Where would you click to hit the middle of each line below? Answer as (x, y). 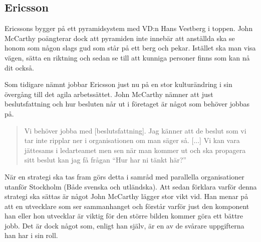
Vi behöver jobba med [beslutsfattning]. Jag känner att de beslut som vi (135, 130)
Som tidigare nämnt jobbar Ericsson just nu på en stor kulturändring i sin (118, 84)
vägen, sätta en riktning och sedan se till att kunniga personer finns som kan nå (127, 57)
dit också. (19, 67)
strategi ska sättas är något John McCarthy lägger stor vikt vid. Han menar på (126, 196)
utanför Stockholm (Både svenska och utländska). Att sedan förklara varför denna (131, 186)
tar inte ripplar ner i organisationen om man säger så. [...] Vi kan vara (132, 140)
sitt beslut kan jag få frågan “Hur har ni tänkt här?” (105, 160)
